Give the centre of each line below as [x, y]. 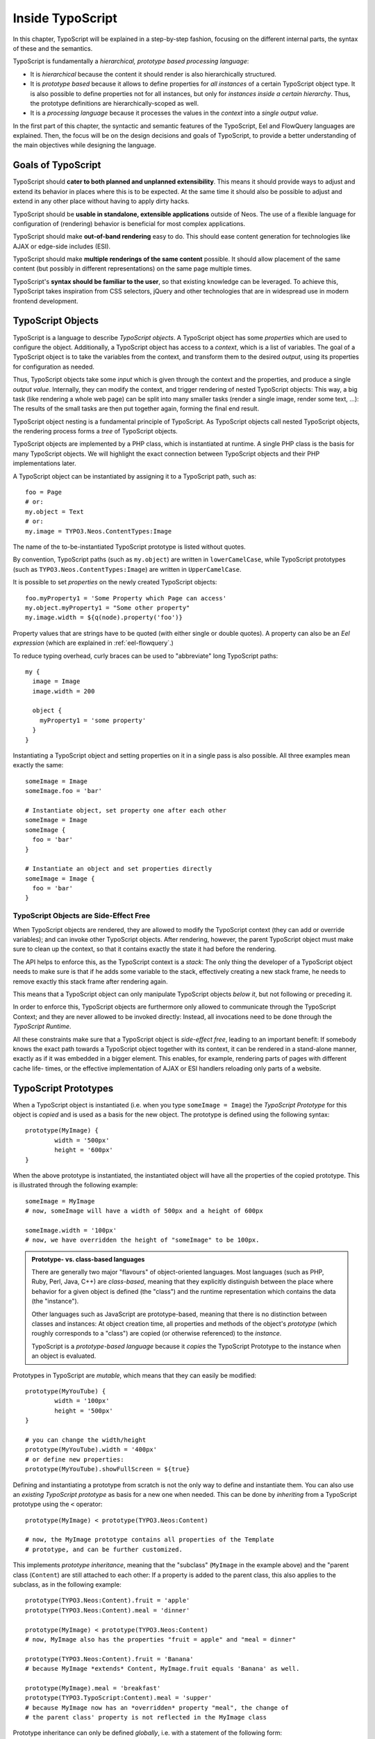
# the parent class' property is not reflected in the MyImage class [146, 1717]
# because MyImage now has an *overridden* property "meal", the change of [157, 1707]
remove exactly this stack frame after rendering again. [90, 981]
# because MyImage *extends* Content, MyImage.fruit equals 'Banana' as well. [162, 1669]
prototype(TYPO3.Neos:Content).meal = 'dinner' [108, 1610]
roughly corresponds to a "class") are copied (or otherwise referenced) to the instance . [157, 1333]
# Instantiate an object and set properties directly [118, 869]
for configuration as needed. [54, 367]
